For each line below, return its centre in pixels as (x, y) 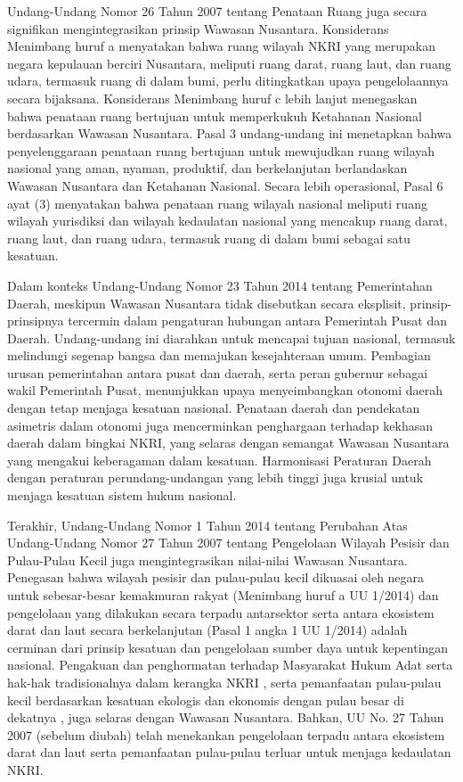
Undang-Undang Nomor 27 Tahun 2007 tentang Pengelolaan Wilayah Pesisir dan (228, 543)
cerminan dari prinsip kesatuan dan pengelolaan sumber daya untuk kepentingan (228, 647)
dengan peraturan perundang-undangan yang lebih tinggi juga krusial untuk (215, 477)
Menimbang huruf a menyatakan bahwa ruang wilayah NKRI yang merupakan (222, 46)
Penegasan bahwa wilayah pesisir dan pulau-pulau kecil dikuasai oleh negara (216, 577)
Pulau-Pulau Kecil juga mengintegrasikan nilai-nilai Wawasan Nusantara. (207, 560)
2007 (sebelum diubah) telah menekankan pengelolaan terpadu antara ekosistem (226, 734)
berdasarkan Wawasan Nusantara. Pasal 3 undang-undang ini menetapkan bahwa (230, 133)
